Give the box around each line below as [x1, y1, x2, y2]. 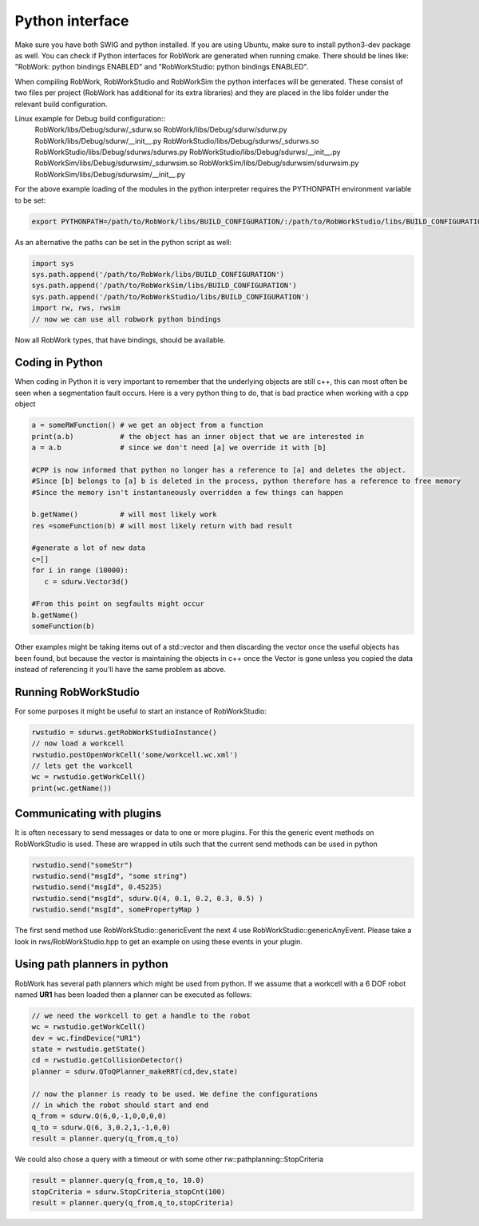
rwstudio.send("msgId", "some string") [31, 872, 188, 881]
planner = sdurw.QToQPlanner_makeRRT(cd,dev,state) [31, 1066, 239, 1076]
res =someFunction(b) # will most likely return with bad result [31, 521, 293, 530]
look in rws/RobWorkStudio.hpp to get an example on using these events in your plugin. [14, 936, 303, 946]
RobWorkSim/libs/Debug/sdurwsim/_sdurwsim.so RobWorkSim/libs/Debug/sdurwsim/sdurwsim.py [34, 158, 359, 168]
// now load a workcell [31, 739, 125, 748]
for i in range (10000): [31, 566, 129, 575]
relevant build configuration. [14, 99, 108, 109]
